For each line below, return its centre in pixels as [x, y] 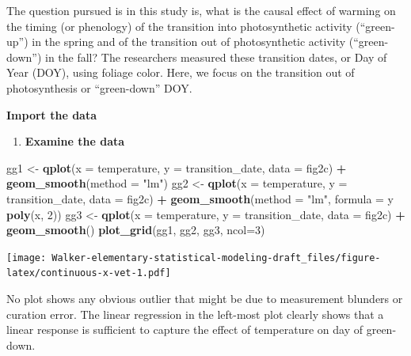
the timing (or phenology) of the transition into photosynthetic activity [179, 26]
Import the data [52, 114]
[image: [27, 258]
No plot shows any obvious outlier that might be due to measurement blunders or [205, 299]
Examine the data [75, 141]
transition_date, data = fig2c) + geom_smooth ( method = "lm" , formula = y [200, 198]
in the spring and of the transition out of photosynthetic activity [189, 42]
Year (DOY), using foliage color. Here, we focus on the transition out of [181, 72]
